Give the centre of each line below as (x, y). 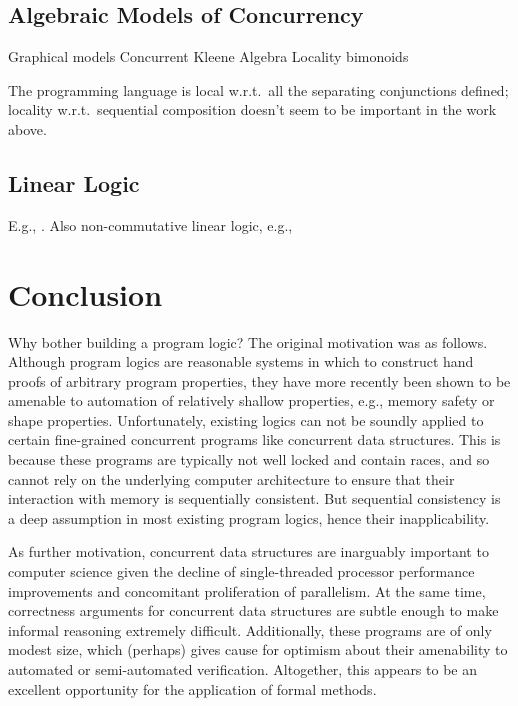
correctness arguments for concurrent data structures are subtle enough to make (253, 610)
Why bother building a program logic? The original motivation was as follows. (248, 341)
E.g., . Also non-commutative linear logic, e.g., (150, 224)
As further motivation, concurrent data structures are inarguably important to (248, 551)
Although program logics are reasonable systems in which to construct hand (241, 361)
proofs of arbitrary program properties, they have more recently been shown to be (259, 380)
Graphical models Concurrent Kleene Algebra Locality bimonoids (208, 56)
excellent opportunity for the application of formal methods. (192, 688)
